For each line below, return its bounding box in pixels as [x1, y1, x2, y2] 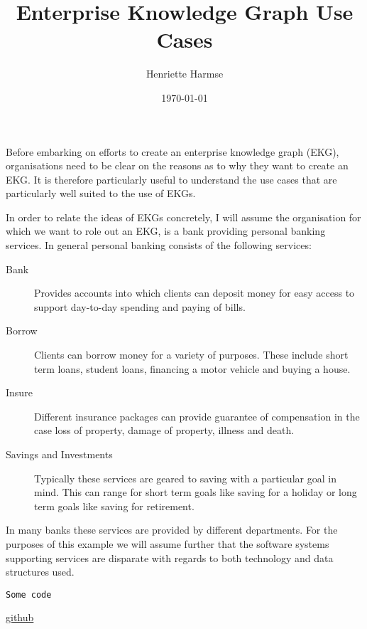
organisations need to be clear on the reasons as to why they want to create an [6, 158, 349, 173]
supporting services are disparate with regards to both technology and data [6, 550, 334, 565]
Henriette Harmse [146, 66, 224, 81]
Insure [6, 385, 33, 400]
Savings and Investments [6, 447, 113, 461]
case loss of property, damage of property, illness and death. [34, 423, 295, 438]
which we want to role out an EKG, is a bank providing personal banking [6, 223, 326, 238]
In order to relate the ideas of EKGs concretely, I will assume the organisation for [6, 209, 361, 224]
